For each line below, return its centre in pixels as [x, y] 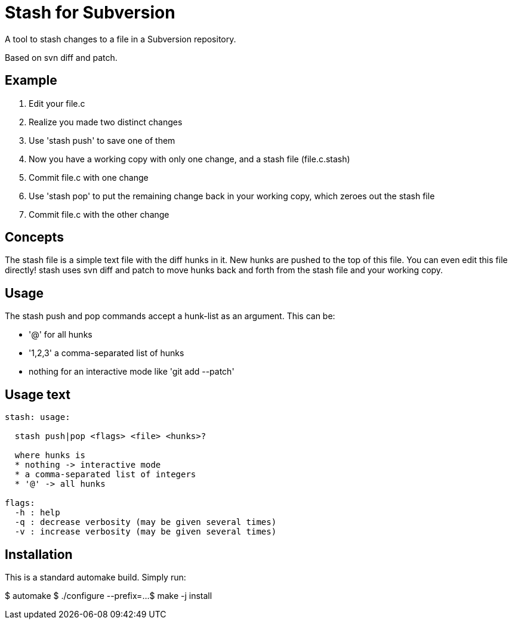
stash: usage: [38, 417]
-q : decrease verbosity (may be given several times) [146, 522]
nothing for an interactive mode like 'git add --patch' [132, 372]
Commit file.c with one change [89, 177]
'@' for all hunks [61, 335]
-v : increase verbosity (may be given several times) [146, 532]
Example [31, 81]
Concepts [34, 237]
